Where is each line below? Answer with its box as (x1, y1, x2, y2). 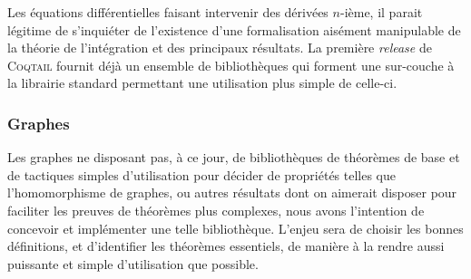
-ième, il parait (339, 3, 423, 21)
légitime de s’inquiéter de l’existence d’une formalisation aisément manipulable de (7, 20, 461, 39)
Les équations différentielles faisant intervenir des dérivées (7, 3, 329, 21)
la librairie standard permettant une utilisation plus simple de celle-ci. (7, 73, 397, 92)
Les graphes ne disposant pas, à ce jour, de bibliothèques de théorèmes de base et (7, 148, 460, 167)
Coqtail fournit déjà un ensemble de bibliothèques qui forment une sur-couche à (7, 55, 455, 74)
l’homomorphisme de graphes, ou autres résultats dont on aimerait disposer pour (7, 183, 457, 202)
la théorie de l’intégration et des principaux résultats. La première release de (7, 38, 432, 57)
